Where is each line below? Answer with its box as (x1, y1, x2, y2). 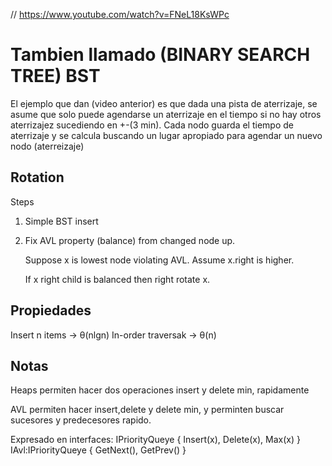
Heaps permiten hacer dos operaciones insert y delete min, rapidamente (10, 384, 310, 396)
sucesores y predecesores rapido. (10, 414, 152, 426)
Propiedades (10, 302, 92, 319)
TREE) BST (10, 65, 101, 88)
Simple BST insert (24, 215, 99, 227)
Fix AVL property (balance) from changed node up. (24, 234, 236, 246)
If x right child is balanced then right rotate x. (24, 273, 211, 285)
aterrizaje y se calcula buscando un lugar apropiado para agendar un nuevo (10, 129, 323, 141)
